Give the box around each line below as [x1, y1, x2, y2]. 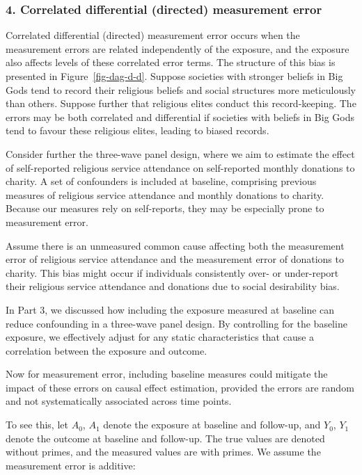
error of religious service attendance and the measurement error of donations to [6, 252, 344, 266]
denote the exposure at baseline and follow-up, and [103, 417, 321, 432]
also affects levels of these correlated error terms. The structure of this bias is [6, 55, 336, 70]
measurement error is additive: [6, 458, 136, 472]
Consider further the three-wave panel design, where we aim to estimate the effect [6, 146, 355, 161]
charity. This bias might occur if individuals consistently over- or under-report [6, 265, 339, 280]
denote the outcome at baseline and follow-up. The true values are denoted [6, 430, 325, 445]
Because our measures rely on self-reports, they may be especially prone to [6, 201, 324, 216]
